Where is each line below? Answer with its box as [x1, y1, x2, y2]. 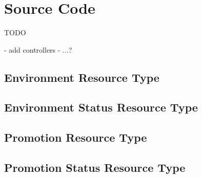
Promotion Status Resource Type [4, 160, 186, 175]
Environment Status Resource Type [4, 99, 198, 115]
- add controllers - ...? [4, 44, 72, 55]
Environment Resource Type [4, 69, 159, 85]
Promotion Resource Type [4, 129, 147, 145]
